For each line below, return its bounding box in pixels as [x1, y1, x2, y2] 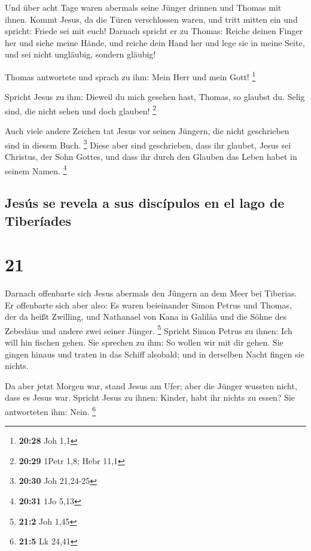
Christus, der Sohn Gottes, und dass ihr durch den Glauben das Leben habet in [5, 150, 297, 162]
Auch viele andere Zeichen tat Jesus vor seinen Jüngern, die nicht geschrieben [5, 125, 289, 137]
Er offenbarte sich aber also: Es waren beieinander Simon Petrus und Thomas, [5, 298, 292, 311]
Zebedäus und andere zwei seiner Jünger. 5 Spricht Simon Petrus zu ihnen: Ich [5, 322, 292, 337]
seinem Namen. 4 [5, 162, 67, 177]
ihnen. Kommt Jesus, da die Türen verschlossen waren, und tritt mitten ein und [5, 13, 298, 25]
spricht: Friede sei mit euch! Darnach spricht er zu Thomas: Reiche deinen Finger [5, 25, 303, 37]
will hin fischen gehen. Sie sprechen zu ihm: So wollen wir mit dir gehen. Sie [5, 336, 283, 349]
